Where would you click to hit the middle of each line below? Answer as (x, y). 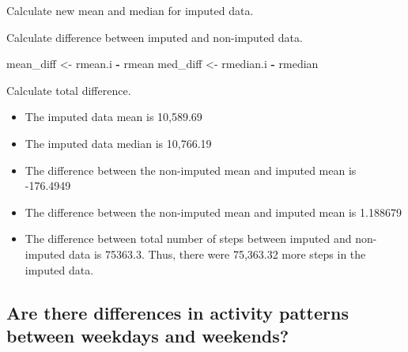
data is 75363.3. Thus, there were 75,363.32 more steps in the (217, 254)
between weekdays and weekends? (148, 335)
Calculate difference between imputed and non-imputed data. (155, 37)
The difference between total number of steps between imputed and (188, 238)
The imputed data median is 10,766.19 (118, 143)
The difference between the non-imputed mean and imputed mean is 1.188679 (213, 212)
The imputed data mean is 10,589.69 (113, 117)
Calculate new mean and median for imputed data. (130, 10)
